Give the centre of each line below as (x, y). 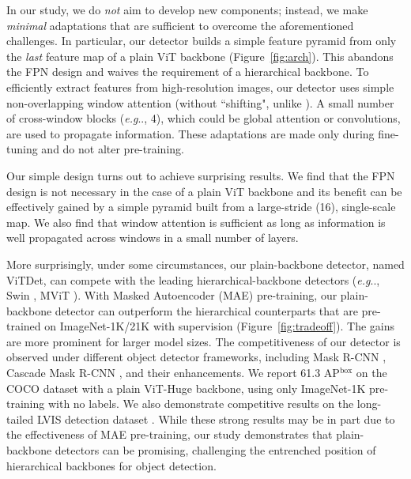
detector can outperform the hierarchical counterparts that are (206, 310)
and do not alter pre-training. (113, 149)
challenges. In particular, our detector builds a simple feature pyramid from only (202, 41)
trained (24, 326)
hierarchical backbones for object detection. (111, 465)
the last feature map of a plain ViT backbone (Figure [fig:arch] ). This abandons (200, 56)
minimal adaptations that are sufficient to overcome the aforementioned (180, 25)
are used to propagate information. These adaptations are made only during (190, 133)
